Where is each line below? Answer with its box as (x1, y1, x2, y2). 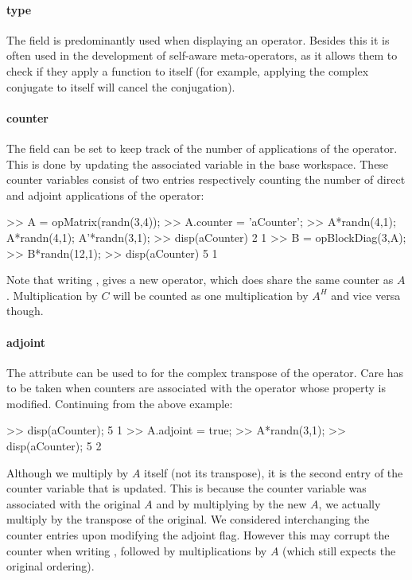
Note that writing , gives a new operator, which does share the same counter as (6, 271, 394, 288)
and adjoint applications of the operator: (6, 186, 204, 203)
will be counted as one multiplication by (113, 286, 309, 303)
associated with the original (6, 495, 141, 512)
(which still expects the (282, 542, 396, 559)
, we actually (318, 495, 381, 512)
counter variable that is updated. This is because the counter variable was (6, 480, 367, 496)
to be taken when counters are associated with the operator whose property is (6, 380, 386, 396)
